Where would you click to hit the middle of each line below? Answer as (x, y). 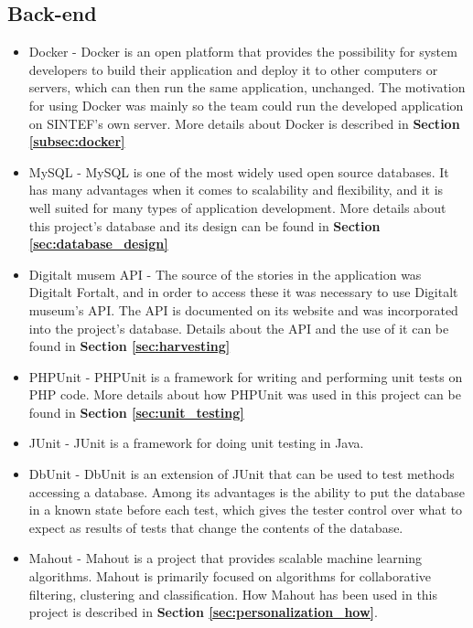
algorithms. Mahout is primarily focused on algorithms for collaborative (230, 576)
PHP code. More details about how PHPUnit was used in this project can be (245, 394)
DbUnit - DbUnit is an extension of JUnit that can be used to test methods (242, 474)
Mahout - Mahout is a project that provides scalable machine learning (226, 558)
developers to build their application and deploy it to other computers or (233, 69)
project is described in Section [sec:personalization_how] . (203, 612)
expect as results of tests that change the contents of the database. (216, 527)
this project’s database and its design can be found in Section (204, 225)
